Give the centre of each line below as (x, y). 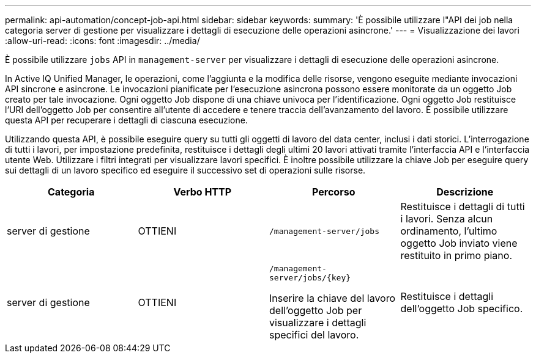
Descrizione (465, 192)
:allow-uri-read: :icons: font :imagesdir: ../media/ (102, 41)
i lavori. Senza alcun (447, 219)
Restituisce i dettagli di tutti (463, 206)
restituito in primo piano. (456, 255)
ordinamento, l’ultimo (449, 231)
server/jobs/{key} (310, 278)
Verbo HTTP (203, 192)
